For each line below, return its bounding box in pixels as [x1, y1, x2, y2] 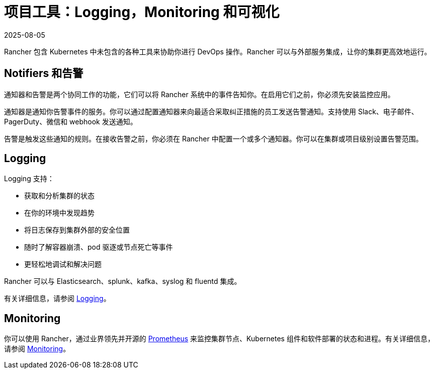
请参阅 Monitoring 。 [4, 344, 70, 353]
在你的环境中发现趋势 [24, 208, 95, 217]
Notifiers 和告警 [4, 67, 83, 80]
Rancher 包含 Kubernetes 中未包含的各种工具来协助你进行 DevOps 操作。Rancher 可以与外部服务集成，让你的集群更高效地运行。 [4, 47, 431, 56]
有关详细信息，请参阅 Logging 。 [4, 294, 111, 303]
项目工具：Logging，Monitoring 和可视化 [4, 4, 280, 21]
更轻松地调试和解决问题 [24, 260, 102, 269]
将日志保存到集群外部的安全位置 [24, 226, 130, 235]
